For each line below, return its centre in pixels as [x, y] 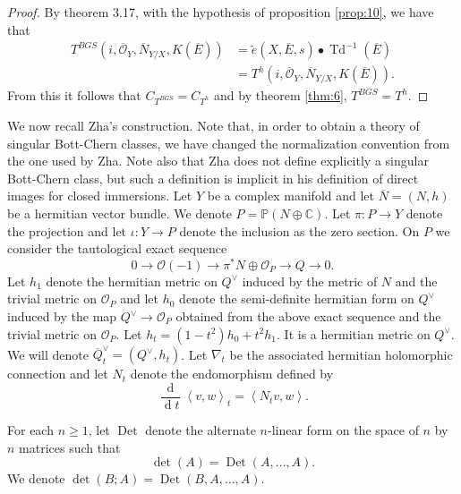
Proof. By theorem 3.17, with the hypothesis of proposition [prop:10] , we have [221, 12]
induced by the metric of [310, 281]
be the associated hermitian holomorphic [341, 354]
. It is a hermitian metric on [354, 333]
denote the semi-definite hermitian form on [297, 298]
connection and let [58, 374]
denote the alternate [201, 429]
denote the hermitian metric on [132, 281]
